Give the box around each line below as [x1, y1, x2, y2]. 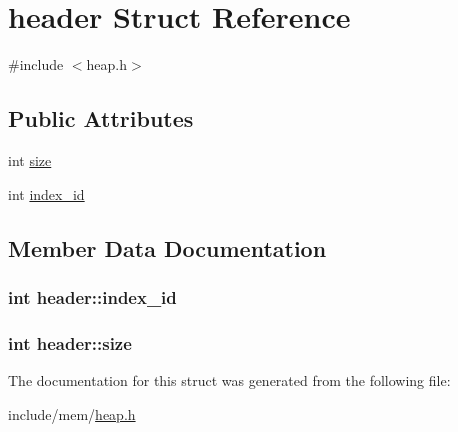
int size [8, 149, 52, 170]
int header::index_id [8, 284, 177, 309]
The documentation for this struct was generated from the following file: [8, 369, 451, 390]
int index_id [8, 183, 85, 204]
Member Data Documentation [8, 232, 327, 263]
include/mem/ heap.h [8, 403, 136, 424]
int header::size [8, 330, 132, 355]
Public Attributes [8, 103, 194, 134]
